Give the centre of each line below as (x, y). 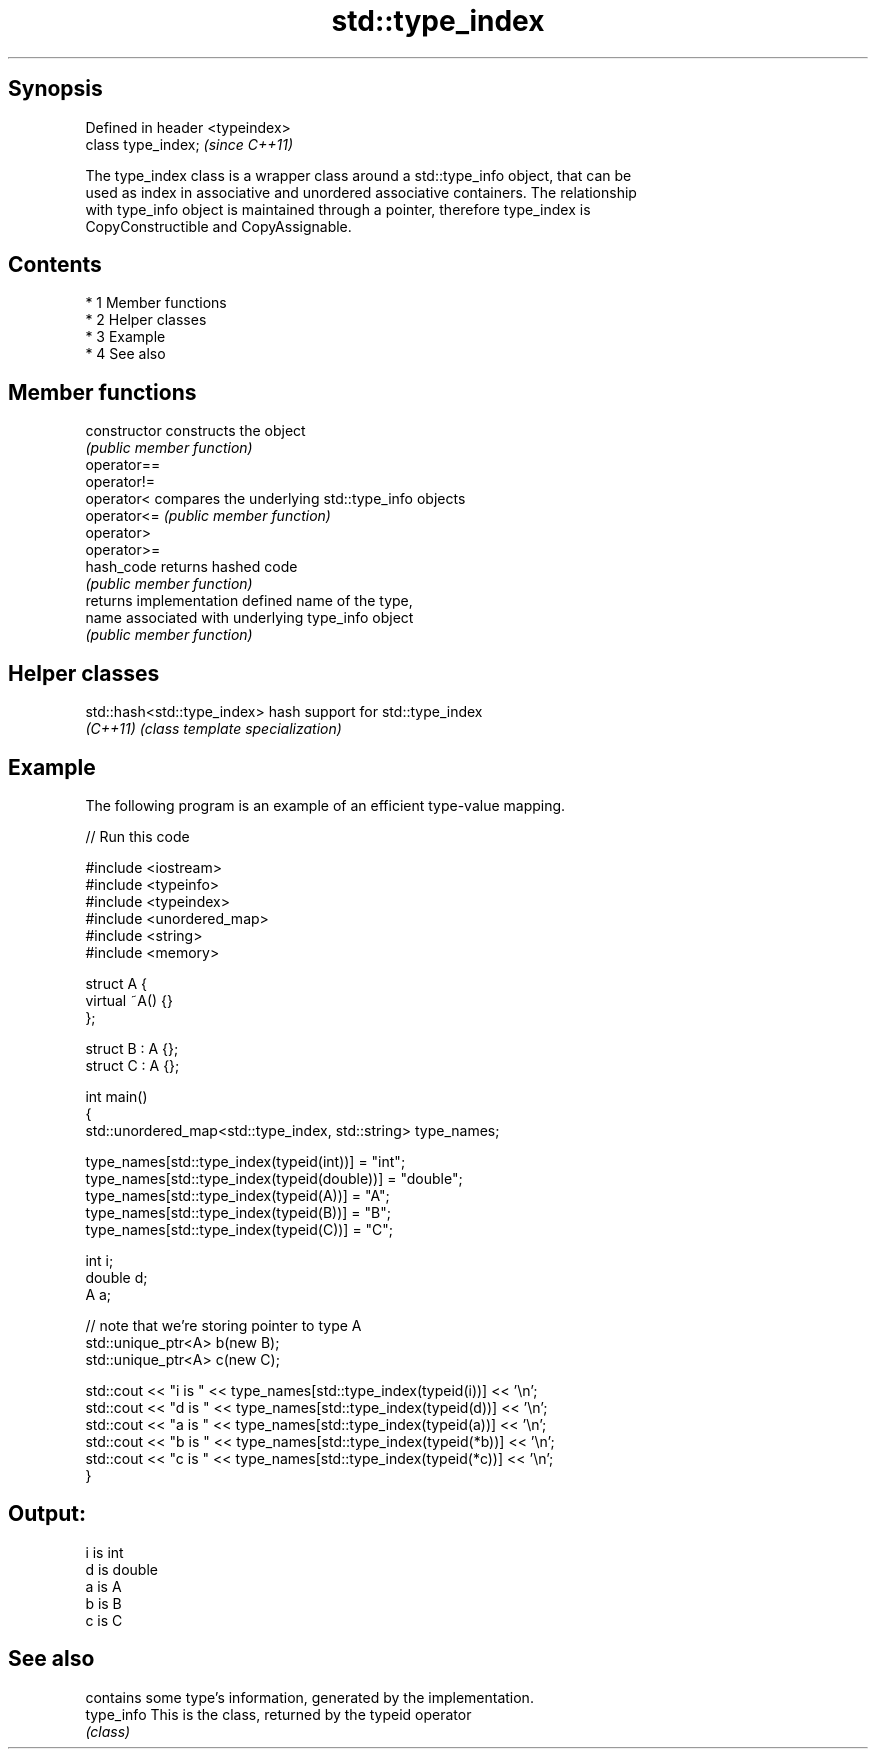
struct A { (116, 983)
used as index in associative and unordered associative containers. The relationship (361, 192)
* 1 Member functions (156, 303)
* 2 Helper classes (146, 320)
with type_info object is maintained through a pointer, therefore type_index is (338, 209)
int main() (116, 1096)
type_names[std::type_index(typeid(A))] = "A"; (237, 1195)
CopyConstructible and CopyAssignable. (218, 226)
